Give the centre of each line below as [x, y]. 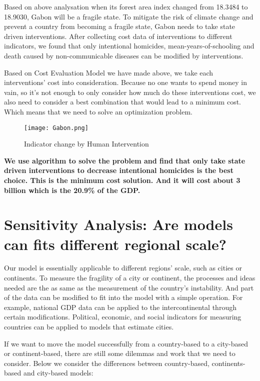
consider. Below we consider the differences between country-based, [107, 363]
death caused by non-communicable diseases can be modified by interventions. [124, 55]
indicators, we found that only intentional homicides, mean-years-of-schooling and [129, 46]
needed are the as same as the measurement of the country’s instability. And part [129, 287]
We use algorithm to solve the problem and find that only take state [125, 160]
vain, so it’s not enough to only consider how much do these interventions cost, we [130, 92]
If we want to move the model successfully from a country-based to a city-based [126, 343]
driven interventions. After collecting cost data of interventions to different [118, 36]
